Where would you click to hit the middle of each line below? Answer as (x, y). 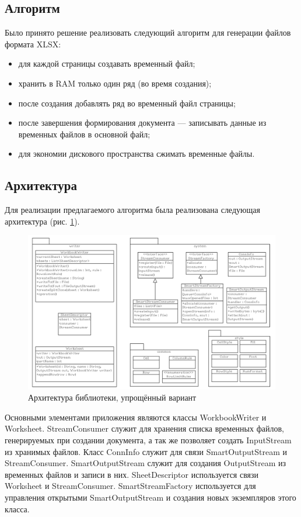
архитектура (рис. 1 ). (42, 221)
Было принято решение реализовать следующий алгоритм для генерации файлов (148, 32)
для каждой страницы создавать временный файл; (107, 63)
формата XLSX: (33, 44)
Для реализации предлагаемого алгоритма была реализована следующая (132, 210)
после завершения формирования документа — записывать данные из (142, 123)
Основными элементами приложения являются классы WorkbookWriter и (136, 417)
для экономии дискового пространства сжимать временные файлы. (136, 154)
